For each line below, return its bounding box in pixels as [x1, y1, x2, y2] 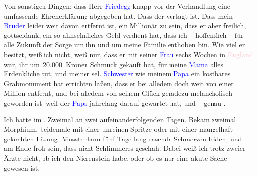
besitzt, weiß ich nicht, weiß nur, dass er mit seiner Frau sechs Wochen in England [4, 49, 253, 59]
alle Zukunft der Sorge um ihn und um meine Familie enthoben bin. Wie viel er [4, 39, 245, 50]
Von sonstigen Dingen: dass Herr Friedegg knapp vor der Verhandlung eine [4, 1, 230, 11]
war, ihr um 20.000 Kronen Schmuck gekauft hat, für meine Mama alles [4, 59, 223, 69]
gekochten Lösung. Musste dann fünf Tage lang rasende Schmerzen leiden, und [4, 133, 242, 143]
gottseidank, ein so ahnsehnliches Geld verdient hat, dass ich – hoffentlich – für [4, 30, 244, 40]
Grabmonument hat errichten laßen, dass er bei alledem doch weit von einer [4, 78, 234, 88]
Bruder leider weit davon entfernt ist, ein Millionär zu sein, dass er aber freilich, [4, 20, 246, 31]
